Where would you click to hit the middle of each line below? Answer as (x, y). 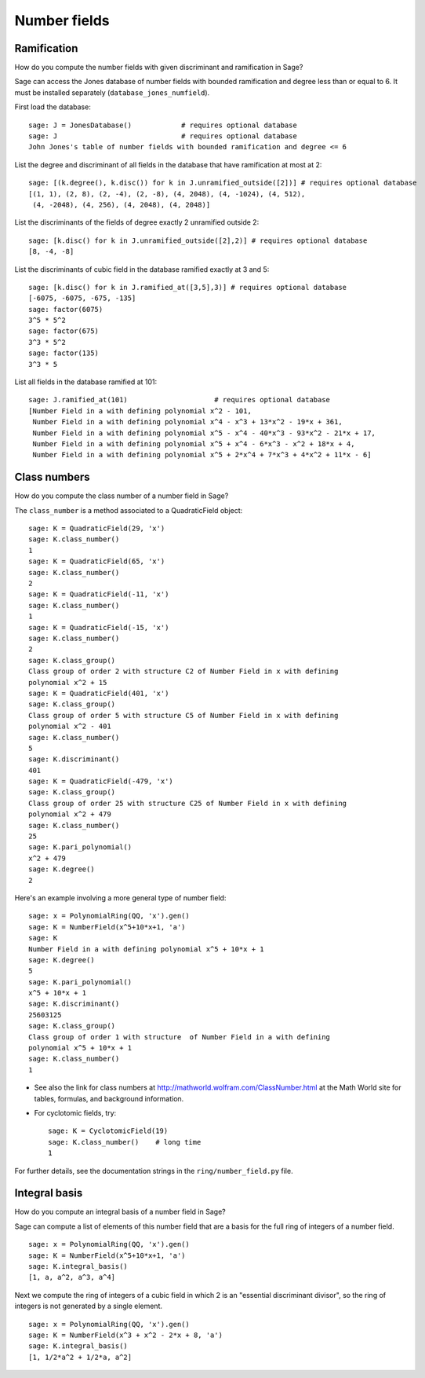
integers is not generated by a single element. (88, 1306)
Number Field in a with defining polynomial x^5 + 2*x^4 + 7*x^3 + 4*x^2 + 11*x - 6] (202, 455)
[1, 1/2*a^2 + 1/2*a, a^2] (80, 1357)
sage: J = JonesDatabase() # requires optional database (163, 125)
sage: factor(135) (64, 353)
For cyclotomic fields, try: (75, 1113)
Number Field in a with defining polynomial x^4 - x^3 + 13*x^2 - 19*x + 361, (187, 422)
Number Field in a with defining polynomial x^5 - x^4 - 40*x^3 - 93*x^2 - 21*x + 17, (204, 433)
